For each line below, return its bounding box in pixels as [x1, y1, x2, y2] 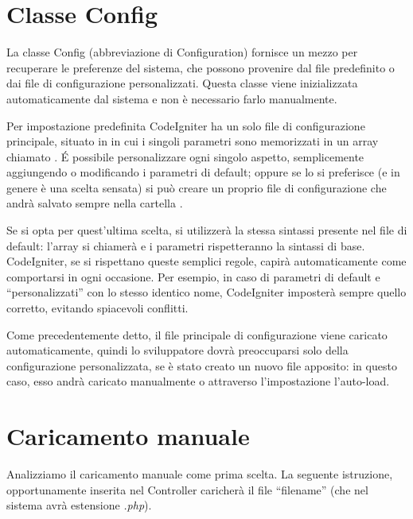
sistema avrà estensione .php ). [6, 497, 152, 513]
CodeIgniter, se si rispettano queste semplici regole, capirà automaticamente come [6, 253, 407, 269]
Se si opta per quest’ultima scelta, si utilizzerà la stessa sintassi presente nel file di [6, 222, 407, 238]
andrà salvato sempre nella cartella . [6, 195, 183, 211]
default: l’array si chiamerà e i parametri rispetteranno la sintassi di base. [6, 237, 365, 254]
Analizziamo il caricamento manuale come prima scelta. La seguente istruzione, [6, 466, 393, 482]
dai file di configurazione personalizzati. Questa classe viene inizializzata [6, 75, 358, 91]
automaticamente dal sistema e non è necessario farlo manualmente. [6, 90, 337, 107]
